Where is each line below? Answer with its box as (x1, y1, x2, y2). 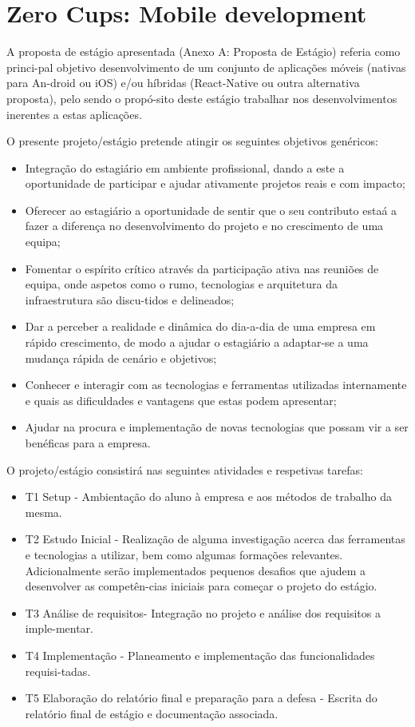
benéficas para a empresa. (25, 435, 151, 451)
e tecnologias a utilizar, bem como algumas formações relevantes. (25, 546, 343, 562)
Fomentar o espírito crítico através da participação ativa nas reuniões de (25, 260, 379, 276)
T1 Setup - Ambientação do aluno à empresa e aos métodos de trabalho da (25, 488, 392, 505)
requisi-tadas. (25, 662, 91, 679)
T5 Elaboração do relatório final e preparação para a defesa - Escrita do (25, 689, 377, 706)
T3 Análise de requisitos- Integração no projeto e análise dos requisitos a (25, 604, 381, 621)
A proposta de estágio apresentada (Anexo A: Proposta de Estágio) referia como (6, 43, 401, 60)
